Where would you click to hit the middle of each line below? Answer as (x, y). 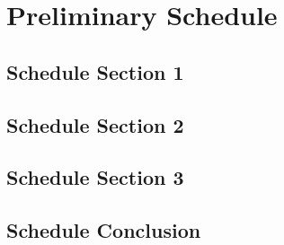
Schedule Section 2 (95, 124)
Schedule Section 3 (95, 177)
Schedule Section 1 (95, 71)
